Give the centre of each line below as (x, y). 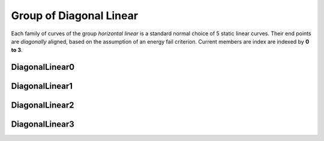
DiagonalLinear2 (43, 105)
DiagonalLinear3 (43, 125)
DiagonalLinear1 (42, 86)
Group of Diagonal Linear (74, 16)
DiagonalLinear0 (43, 67)
